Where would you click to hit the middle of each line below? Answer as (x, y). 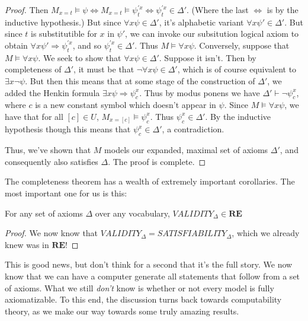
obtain (16, 45)
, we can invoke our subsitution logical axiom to (212, 34)
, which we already (266, 233)
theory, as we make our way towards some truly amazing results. (122, 311)
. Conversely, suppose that (242, 45)
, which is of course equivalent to (237, 69)
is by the (283, 9)
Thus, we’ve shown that (48, 150)
